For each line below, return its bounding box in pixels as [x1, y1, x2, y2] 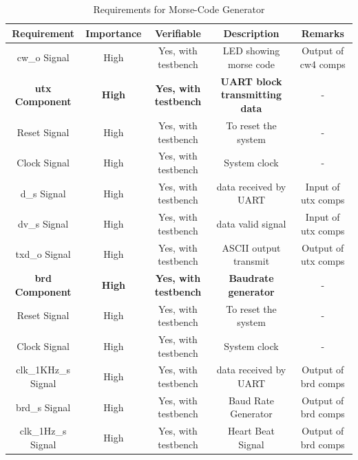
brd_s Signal [16, 399, 71, 414]
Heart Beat [228, 424, 275, 438]
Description [223, 25, 280, 40]
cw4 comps [299, 57, 346, 72]
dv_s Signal [18, 217, 69, 231]
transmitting [221, 87, 282, 102]
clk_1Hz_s [19, 424, 67, 438]
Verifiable [155, 25, 201, 40]
